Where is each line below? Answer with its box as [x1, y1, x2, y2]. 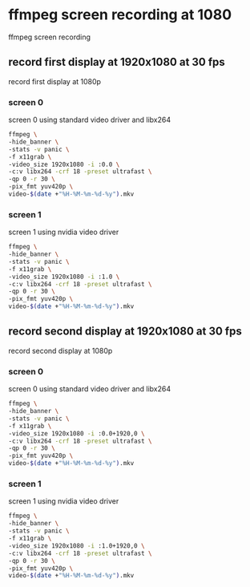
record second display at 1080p [8, 346, 113, 355]
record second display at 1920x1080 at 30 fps [8, 325, 242, 338]
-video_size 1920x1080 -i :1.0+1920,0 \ [8, 541, 146, 550]
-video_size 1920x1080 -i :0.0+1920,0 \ [8, 429, 146, 438]
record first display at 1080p [8, 76, 102, 86]
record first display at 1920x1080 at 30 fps [8, 55, 226, 69]
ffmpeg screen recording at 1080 [8, 6, 232, 24]
